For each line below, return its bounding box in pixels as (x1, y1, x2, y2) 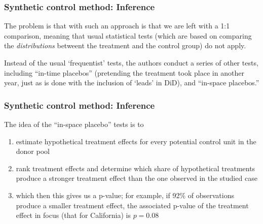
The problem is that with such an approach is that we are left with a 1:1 (4, 20, 230, 31)
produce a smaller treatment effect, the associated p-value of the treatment (16, 200, 249, 210)
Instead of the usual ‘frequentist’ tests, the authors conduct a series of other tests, (4, 57, 258, 68)
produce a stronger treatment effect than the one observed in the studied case (16, 173, 257, 183)
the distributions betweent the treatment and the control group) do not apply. (4, 40, 246, 51)
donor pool (16, 146, 50, 156)
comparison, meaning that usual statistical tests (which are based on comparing (4, 30, 252, 41)
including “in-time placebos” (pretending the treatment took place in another (4, 67, 244, 78)
